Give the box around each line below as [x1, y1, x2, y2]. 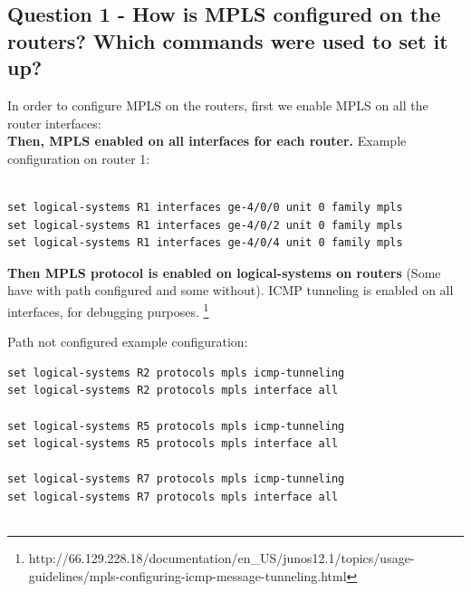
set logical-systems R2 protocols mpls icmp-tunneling [7, 366, 345, 379]
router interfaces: [7, 113, 101, 132]
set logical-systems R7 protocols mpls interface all [7, 490, 339, 503]
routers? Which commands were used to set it [7, 26, 448, 54]
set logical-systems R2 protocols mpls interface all [7, 384, 339, 397]
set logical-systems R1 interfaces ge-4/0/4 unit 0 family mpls [7, 236, 403, 250]
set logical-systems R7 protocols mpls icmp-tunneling [7, 473, 345, 486]
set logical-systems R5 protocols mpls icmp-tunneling [7, 419, 345, 433]
